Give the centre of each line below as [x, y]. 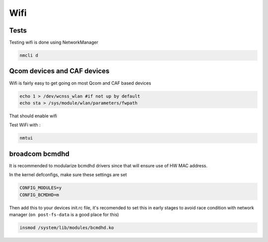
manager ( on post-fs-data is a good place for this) [64, 214]
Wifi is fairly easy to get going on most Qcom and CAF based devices [80, 83]
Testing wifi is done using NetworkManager [54, 43]
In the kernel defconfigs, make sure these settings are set [68, 175]
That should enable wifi [33, 116]
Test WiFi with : [25, 125]
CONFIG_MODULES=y [41, 188]
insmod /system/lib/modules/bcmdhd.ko [67, 227]
